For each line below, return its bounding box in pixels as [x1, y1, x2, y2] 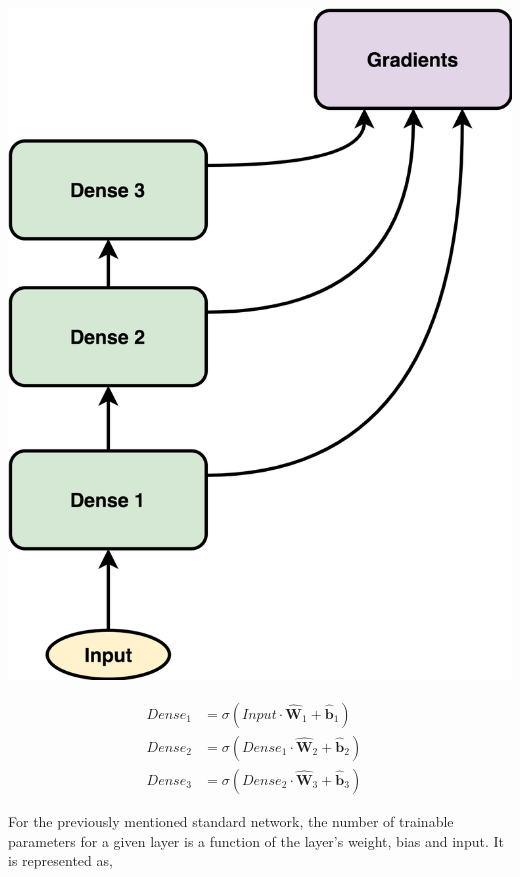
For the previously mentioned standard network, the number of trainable [8, 810, 454, 831]
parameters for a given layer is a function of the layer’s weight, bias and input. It [8, 830, 504, 851]
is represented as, [8, 850, 113, 871]
